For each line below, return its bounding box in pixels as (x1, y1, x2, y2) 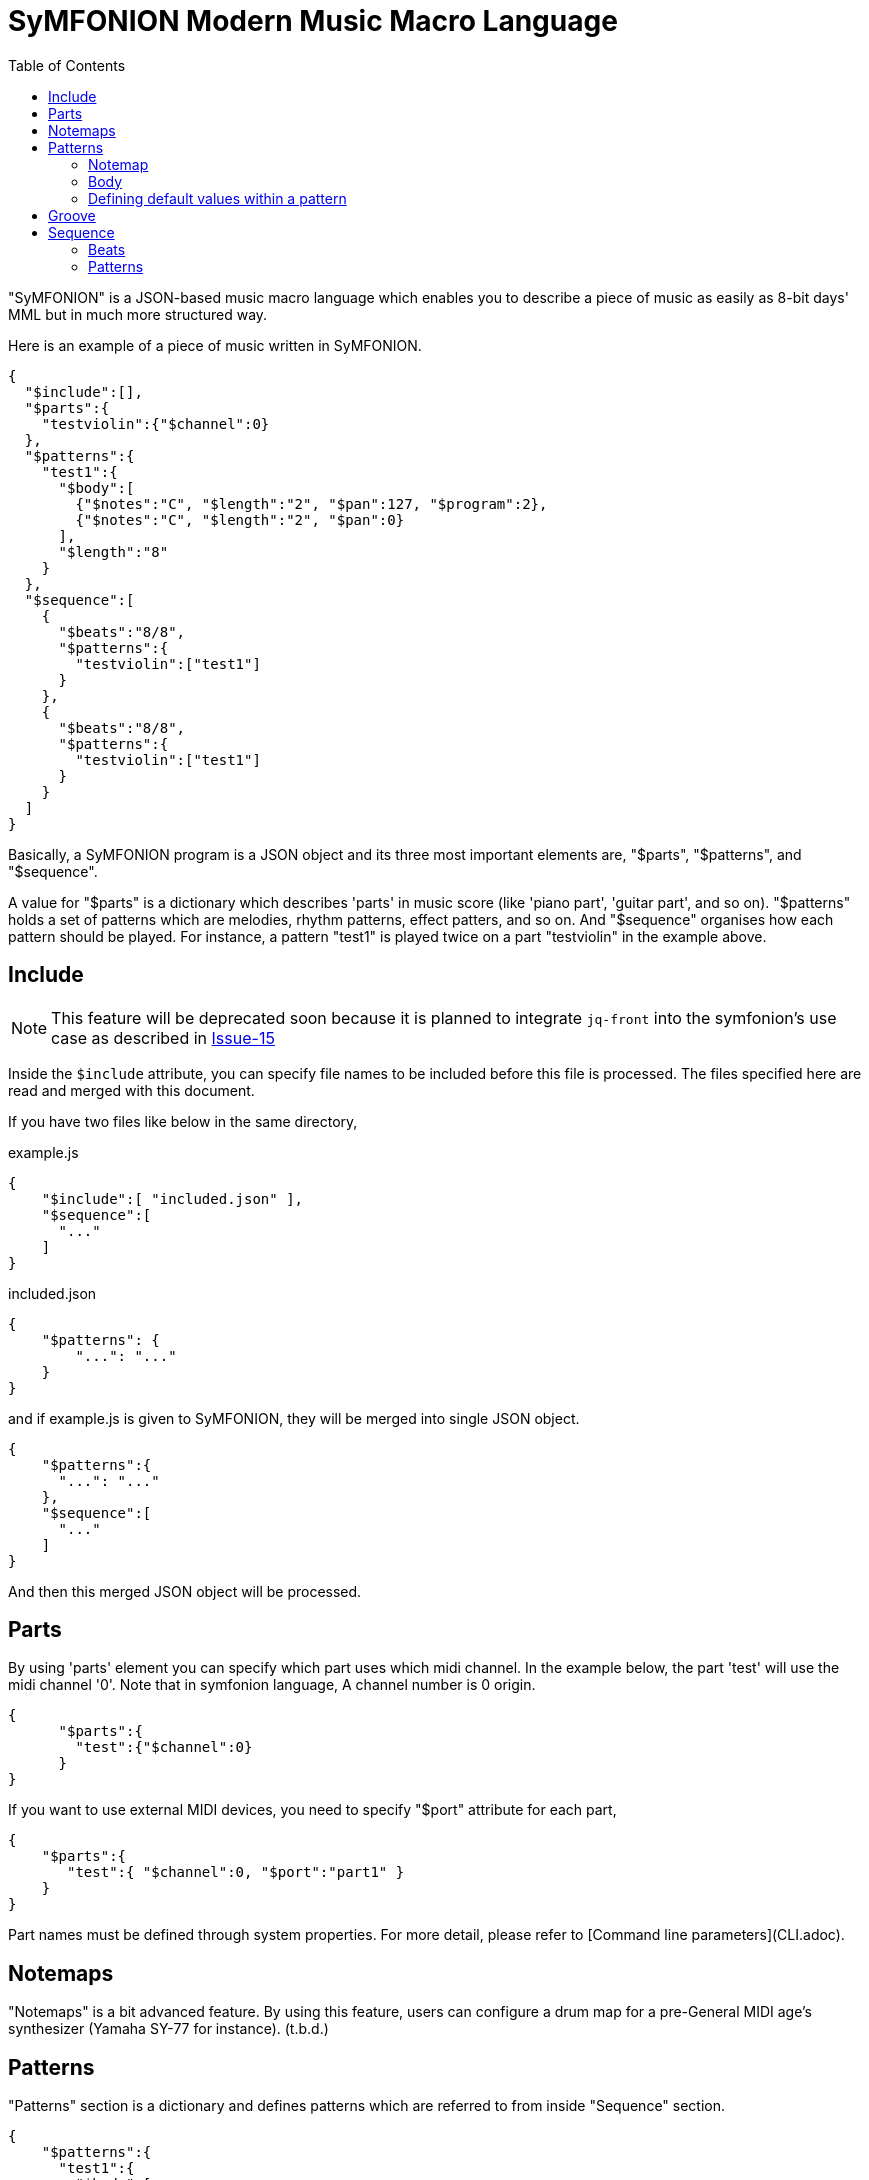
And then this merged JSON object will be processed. (8, 1582, 362, 1600)
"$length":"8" (58, 543, 169, 560)
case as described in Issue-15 (51, 1027, 275, 1048)
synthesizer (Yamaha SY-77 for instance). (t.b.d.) (8, 2020, 329, 2038)
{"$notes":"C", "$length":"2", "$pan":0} (75, 511, 405, 528)
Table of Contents (8, 56, 126, 74)
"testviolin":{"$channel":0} (41, 415, 270, 432)
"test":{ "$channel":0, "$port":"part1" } (67, 1864, 405, 1881)
